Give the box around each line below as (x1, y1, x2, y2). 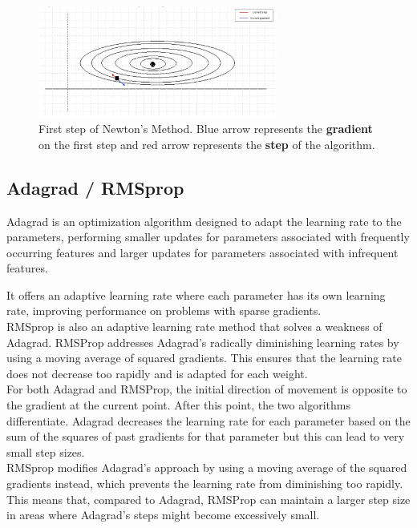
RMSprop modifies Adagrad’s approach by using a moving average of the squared (6, 459, 407, 476)
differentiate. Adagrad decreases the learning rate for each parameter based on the (6, 412, 411, 429)
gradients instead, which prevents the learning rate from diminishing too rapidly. (6, 475, 403, 492)
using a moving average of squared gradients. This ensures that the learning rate (6, 349, 403, 366)
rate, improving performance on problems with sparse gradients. (6, 302, 322, 319)
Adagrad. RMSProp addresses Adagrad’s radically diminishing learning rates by (6, 333, 399, 350)
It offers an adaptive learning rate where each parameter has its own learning (6, 286, 386, 303)
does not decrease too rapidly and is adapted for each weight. (6, 365, 308, 381)
